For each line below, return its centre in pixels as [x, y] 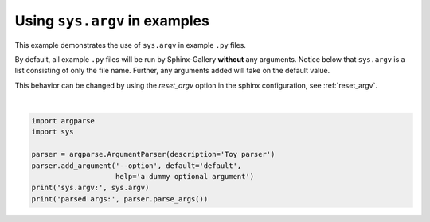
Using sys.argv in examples [112, 21]
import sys [53, 132]
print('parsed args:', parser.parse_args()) [120, 199]
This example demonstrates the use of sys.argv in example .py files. [131, 45]
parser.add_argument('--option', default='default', [137, 166]
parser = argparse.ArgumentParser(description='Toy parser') [153, 154]
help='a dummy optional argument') [185, 177]
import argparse [63, 121]
